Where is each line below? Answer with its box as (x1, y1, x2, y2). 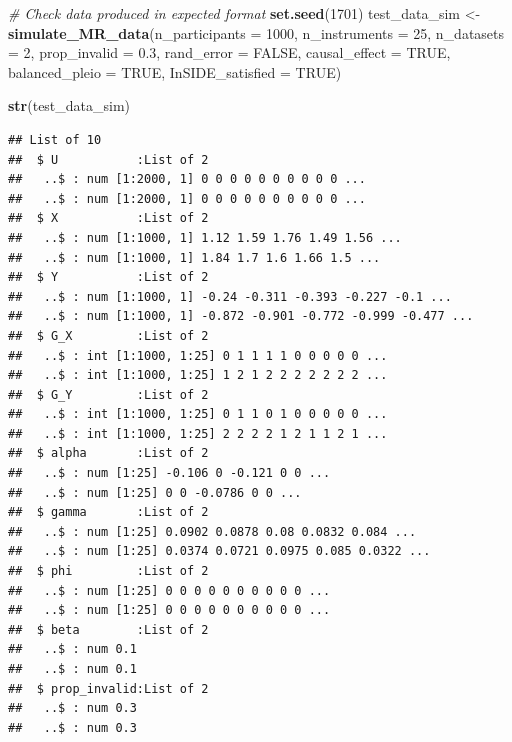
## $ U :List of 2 (8, 152, 209, 167)
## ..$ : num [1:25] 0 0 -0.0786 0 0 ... (8, 485, 302, 500)
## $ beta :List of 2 (8, 622, 209, 637)
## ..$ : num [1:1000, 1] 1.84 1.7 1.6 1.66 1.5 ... (8, 250, 381, 265)
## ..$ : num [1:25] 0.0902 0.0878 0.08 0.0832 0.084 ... (8, 524, 417, 539)
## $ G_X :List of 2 (8, 328, 209, 343)
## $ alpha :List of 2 (8, 446, 209, 461)
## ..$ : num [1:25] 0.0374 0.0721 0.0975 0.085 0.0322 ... (8, 544, 431, 559)
